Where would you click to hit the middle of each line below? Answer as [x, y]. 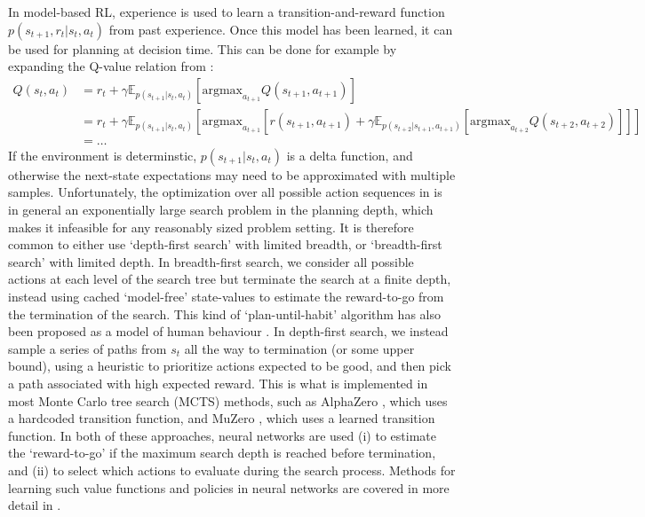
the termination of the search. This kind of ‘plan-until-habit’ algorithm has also [224, 313]
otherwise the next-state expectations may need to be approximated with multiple [232, 174]
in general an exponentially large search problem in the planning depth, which [221, 210]
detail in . [35, 505]
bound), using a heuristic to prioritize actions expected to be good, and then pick [230, 366]
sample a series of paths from [88, 348]
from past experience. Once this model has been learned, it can [281, 29]
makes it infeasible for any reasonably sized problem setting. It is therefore [211, 227]
